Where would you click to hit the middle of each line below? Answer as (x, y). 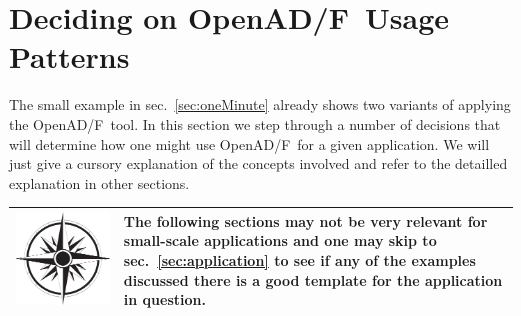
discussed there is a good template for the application (313, 279)
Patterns (69, 56)
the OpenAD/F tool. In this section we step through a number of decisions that (255, 123)
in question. (164, 299)
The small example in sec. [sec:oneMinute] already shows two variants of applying (260, 104)
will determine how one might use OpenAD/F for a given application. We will (249, 143)
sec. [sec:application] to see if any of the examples (299, 259)
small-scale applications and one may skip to (280, 240)
